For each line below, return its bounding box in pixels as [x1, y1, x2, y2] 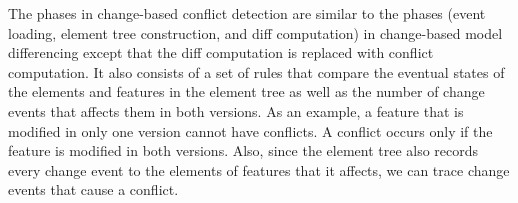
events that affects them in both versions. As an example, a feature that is [8, 100, 464, 121]
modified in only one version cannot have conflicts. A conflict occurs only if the [8, 120, 493, 141]
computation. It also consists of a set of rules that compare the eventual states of [8, 61, 505, 82]
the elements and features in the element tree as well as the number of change [8, 81, 485, 102]
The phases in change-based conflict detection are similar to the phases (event [8, 3, 486, 23]
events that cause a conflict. [8, 179, 179, 200]
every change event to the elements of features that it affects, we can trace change [8, 159, 510, 180]
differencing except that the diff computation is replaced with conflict [8, 42, 434, 63]
